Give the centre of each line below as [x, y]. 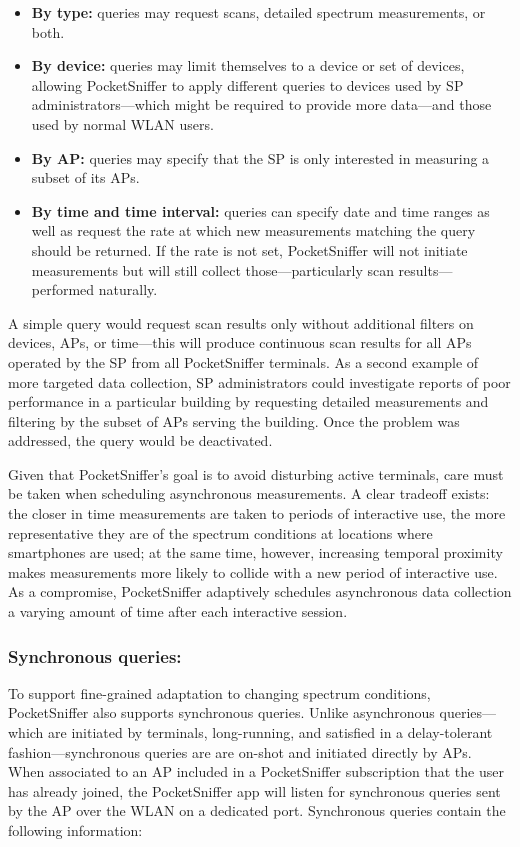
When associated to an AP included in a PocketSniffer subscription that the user [256, 771]
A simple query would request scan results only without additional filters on [241, 322]
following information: [75, 830]
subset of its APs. [85, 177]
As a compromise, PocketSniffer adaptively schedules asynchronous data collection [260, 591]
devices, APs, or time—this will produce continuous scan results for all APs [240, 342]
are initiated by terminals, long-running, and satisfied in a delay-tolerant [270, 732]
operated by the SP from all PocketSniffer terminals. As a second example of [243, 361]
